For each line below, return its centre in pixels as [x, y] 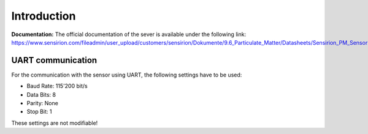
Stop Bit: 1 [39, 112]
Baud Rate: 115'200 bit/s [57, 86]
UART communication [54, 60]
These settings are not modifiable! [55, 123]
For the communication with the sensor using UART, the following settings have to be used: [127, 75]
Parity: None [42, 103]
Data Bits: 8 [41, 94]
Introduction [44, 16]
